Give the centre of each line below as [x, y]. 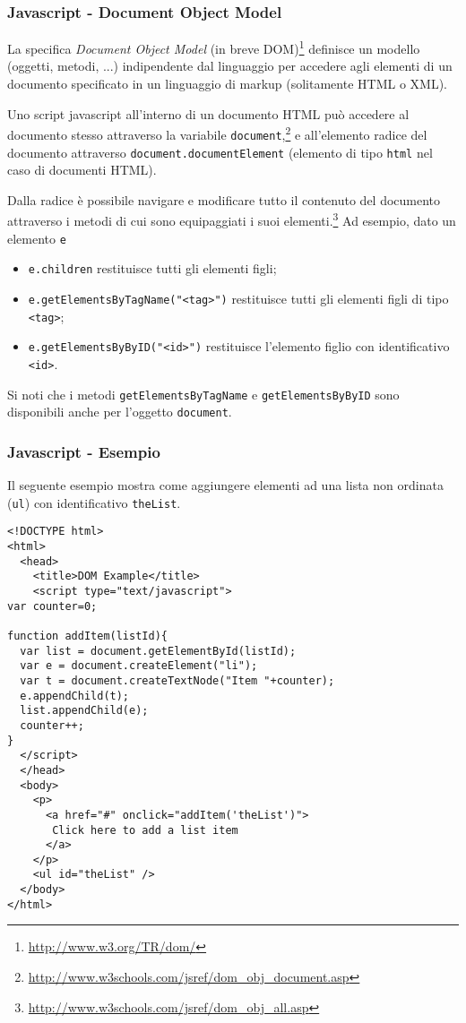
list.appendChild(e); [84, 711]
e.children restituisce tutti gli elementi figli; [152, 268]
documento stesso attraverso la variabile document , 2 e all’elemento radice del [217, 133]
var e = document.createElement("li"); [139, 666]
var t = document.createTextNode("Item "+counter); [177, 680]
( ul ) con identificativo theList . [94, 502]
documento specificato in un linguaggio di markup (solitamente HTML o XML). [227, 84]
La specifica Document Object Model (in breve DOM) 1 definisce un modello [214, 47]
